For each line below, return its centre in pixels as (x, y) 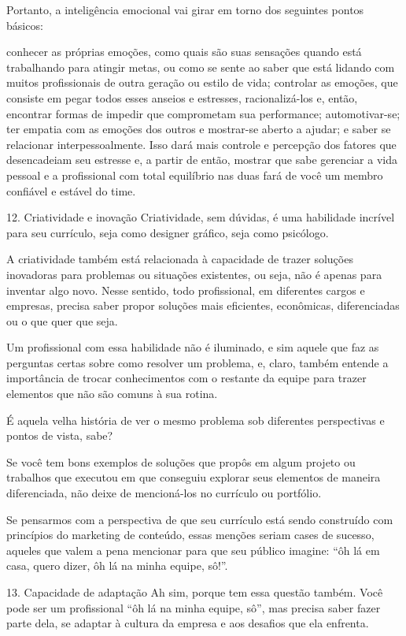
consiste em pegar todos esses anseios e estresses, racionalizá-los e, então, (182, 97)
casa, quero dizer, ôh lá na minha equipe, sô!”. (117, 565)
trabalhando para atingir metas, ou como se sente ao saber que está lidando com (201, 67)
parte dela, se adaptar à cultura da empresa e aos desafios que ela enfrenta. (188, 623)
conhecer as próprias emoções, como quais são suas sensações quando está (184, 52)
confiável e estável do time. (71, 190)
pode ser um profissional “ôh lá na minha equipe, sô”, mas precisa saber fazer (194, 607)
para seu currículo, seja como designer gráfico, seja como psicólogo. (168, 232)
